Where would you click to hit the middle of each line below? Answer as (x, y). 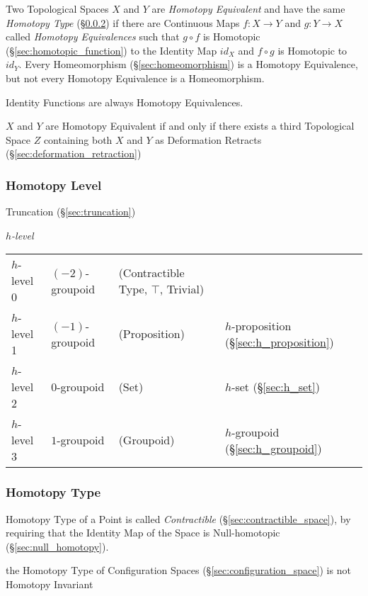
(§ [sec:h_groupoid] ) (273, 448)
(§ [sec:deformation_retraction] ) (74, 153)
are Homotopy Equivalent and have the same (248, 9)
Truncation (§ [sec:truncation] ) (71, 212)
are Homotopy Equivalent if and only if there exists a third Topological (200, 126)
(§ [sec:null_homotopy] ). (57, 546)
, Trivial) (182, 288)
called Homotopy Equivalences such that (93, 36)
